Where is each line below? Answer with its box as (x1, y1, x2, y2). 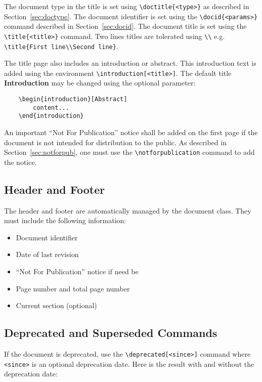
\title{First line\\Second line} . (4, 40, 118, 51)
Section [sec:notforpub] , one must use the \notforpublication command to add (4, 147, 255, 157)
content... (33, 104, 69, 111)
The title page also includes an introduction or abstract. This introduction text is (4, 58, 256, 68)
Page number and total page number (16, 283, 130, 293)
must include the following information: (4, 215, 126, 226)
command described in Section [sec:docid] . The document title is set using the (4, 21, 247, 31)
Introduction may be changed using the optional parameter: (4, 77, 196, 88)
